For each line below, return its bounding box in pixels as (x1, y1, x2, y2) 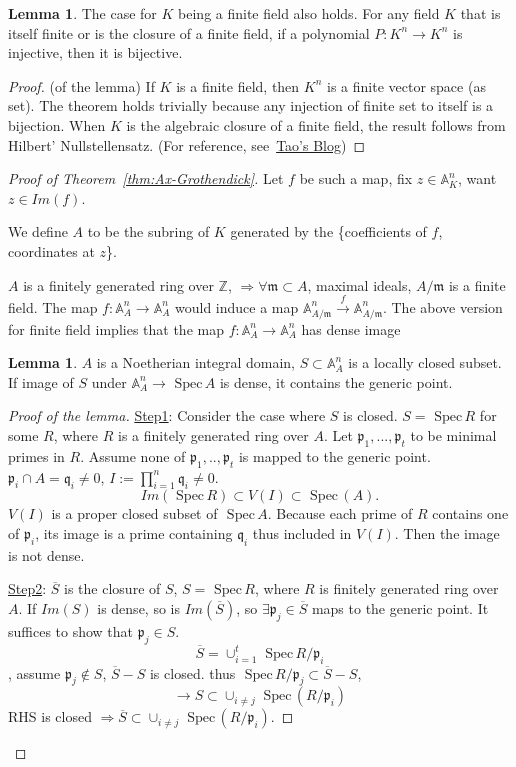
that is (460, 3, 501, 23)
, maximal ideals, (307, 274, 412, 295)
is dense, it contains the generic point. (219, 371, 453, 392)
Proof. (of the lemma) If (8, 75, 155, 96)
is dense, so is (97, 598, 180, 618)
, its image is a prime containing (35, 523, 233, 544)
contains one (432, 503, 509, 524)
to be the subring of (87, 221, 210, 242)
